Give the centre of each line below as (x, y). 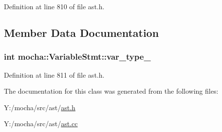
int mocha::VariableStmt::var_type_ (77, 57)
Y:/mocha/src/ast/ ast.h (40, 107)
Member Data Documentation (82, 32)
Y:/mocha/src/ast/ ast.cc (41, 124)
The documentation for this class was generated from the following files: (111, 91)
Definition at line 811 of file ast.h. (54, 74)
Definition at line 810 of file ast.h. (54, 6)
